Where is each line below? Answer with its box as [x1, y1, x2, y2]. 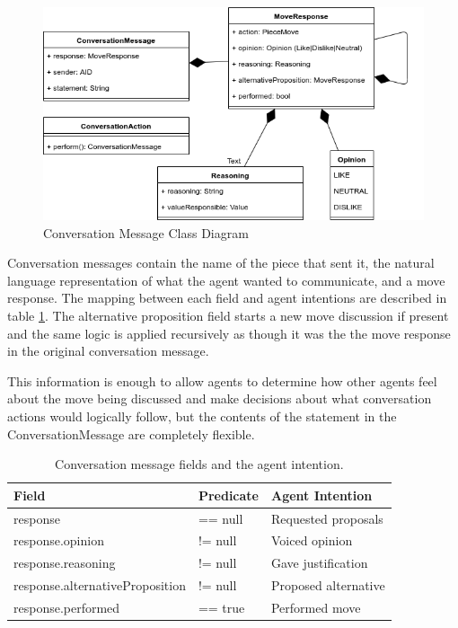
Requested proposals [270, 509, 383, 527]
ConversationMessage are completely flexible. [7, 424, 255, 443]
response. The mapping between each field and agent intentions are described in [7, 288, 447, 307]
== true [198, 598, 245, 617]
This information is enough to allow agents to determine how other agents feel [7, 371, 437, 390]
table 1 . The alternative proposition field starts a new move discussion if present [7, 306, 449, 325]
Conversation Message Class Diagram [43, 223, 249, 242]
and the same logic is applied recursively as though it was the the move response [7, 323, 451, 342]
